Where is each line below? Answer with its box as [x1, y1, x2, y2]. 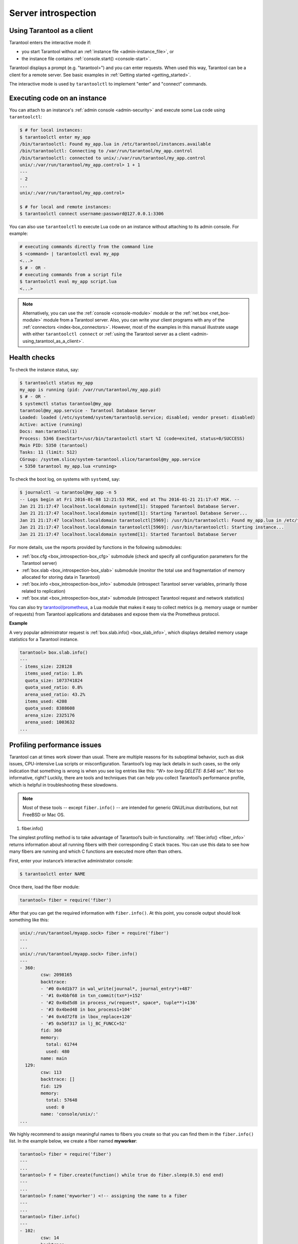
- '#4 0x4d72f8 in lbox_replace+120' [40, 1014, 133, 1020]
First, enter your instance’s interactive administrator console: [9, 857, 134, 863]
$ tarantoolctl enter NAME [19, 871, 85, 877]
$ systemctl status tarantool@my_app [19, 401, 112, 407]
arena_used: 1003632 [25, 720, 75, 725]
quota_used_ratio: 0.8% [25, 685, 83, 690]
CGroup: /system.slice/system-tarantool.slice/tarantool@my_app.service [19, 456, 201, 462]
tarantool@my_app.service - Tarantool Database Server [19, 408, 156, 414]
